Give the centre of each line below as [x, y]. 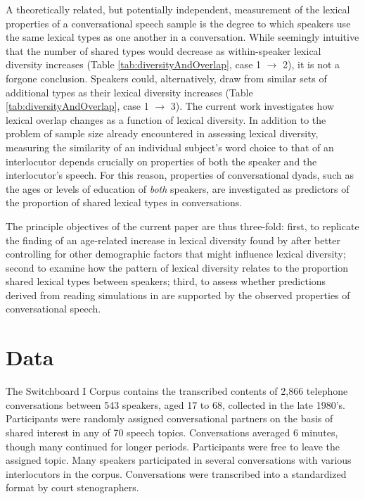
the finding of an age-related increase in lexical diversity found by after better [173, 240]
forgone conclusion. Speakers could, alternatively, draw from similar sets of [166, 78]
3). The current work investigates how [252, 106]
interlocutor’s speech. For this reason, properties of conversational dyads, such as [180, 175]
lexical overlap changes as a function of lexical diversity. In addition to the [166, 119]
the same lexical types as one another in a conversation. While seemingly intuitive [182, 37]
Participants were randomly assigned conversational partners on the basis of [169, 418]
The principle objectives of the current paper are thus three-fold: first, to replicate [182, 226]
